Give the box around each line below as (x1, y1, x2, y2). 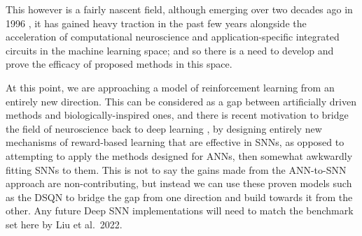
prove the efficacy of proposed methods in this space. (6, 57, 232, 71)
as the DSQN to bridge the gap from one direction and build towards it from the (6, 189, 353, 204)
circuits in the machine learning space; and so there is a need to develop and (6, 43, 334, 57)
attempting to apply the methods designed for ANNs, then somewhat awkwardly (6, 148, 353, 163)
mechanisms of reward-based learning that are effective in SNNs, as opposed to (6, 135, 344, 149)
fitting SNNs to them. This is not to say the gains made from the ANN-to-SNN (6, 162, 347, 177)
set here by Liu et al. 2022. (6, 216, 123, 231)
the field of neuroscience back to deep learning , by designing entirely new (6, 121, 322, 135)
